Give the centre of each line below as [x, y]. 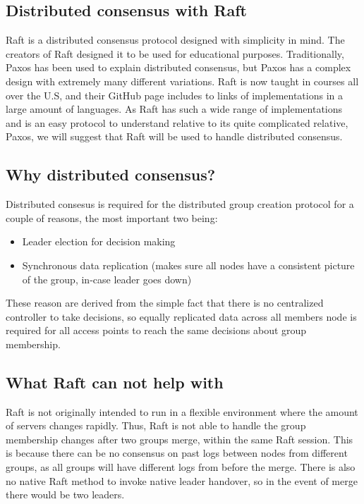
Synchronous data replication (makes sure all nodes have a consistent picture [188, 265]
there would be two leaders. [65, 494]
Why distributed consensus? [111, 174]
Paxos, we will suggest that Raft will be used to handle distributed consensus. [174, 136]
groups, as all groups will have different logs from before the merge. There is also [181, 467]
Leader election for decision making [99, 241]
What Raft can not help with [115, 382]
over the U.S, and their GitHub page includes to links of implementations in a [174, 95]
